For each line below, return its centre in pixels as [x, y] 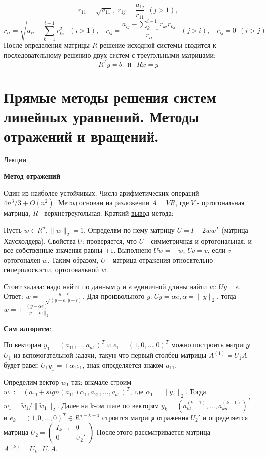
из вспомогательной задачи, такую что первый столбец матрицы [110, 355]
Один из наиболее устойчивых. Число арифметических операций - [104, 192]
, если [216, 250]
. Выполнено [132, 250]
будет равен [21, 364]
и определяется [225, 417]
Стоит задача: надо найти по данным [59, 286]
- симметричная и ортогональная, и [199, 240]
